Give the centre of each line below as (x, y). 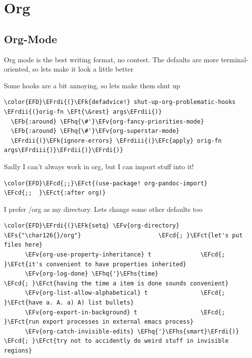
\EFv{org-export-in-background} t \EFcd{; (125, 312)
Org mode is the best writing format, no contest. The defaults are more (111, 59)
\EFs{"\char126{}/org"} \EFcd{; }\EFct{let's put (123, 235)
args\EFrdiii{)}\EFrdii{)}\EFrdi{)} (64, 150)
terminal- (235, 59)
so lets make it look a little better (83, 69)
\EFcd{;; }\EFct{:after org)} (55, 193)
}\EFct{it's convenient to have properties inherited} (95, 264)
